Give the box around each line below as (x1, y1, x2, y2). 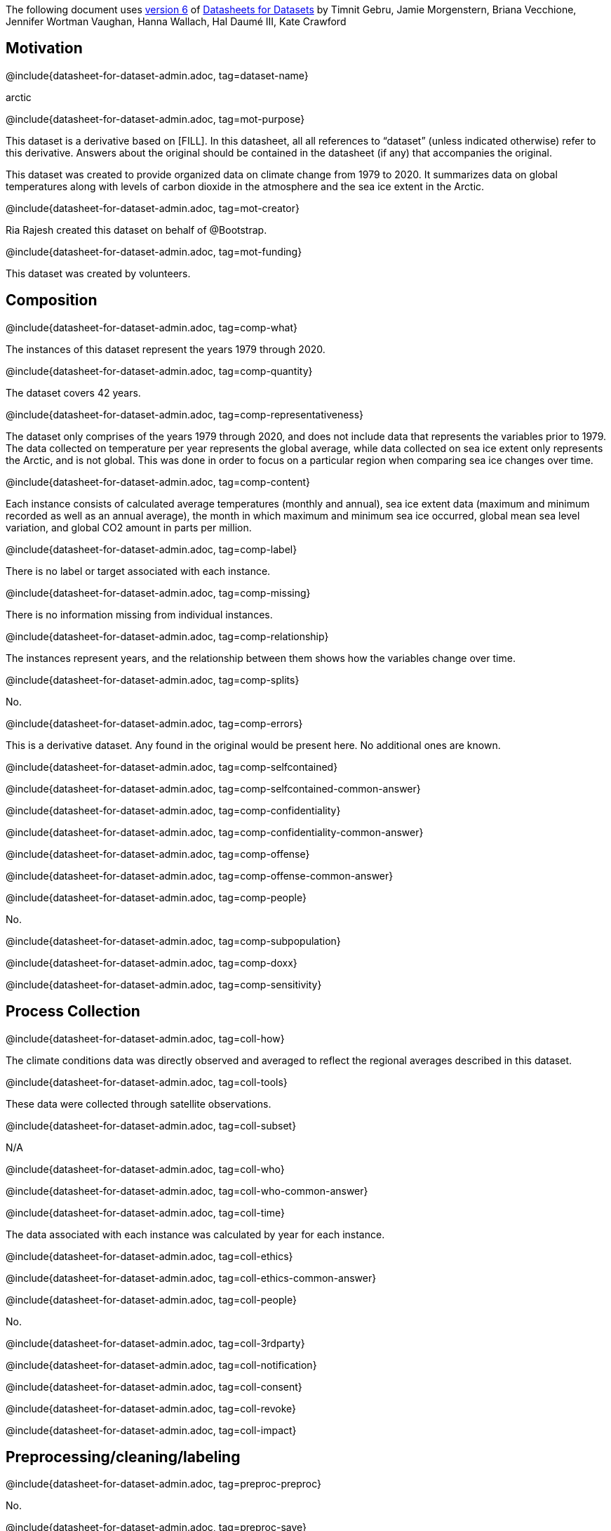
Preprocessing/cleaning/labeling (6, 1447, 241, 1466)
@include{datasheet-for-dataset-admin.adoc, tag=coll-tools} (6, 1075, 288, 1088)
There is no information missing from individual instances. (6, 608, 273, 621)
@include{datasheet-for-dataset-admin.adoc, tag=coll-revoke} (6, 1402, 297, 1414)
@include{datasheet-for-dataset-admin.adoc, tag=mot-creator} (6, 201, 300, 214)
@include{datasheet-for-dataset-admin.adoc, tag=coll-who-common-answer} (6, 1184, 368, 1197)
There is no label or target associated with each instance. (6, 564, 271, 577)
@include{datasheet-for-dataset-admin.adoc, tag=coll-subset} (6, 1119, 297, 1132)
